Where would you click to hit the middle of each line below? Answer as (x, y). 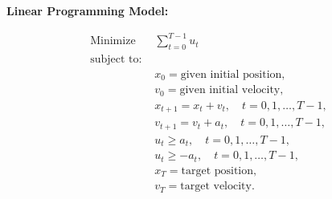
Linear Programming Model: (88, 10)
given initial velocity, (232, 90)
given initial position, (233, 74)
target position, (219, 171)
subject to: (116, 59)
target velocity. (217, 187)
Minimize (113, 41)
